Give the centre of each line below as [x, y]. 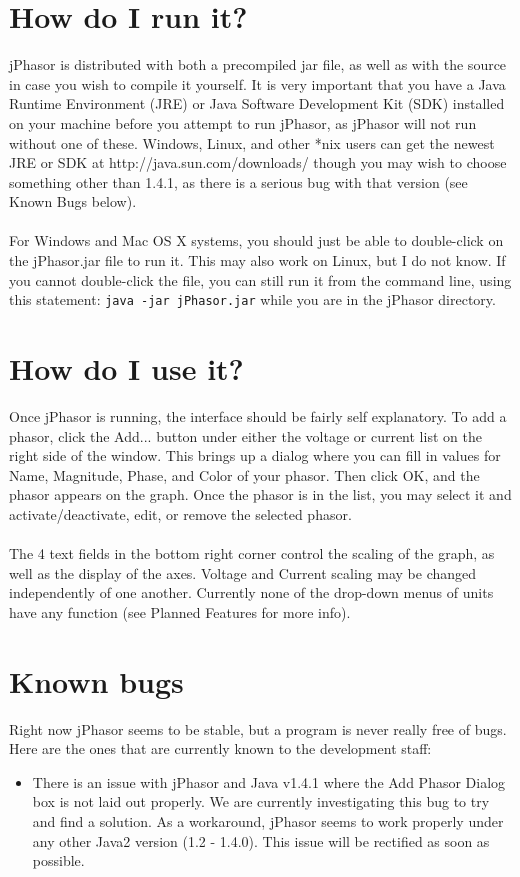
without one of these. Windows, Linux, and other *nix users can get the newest [252, 142]
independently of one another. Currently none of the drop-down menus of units [251, 592]
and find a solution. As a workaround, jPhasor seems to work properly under [268, 821]
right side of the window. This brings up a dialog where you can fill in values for [255, 455]
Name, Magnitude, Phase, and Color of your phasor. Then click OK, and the [244, 474]
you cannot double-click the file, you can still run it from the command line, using [260, 279]
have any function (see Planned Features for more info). [180, 611]
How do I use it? [126, 368]
